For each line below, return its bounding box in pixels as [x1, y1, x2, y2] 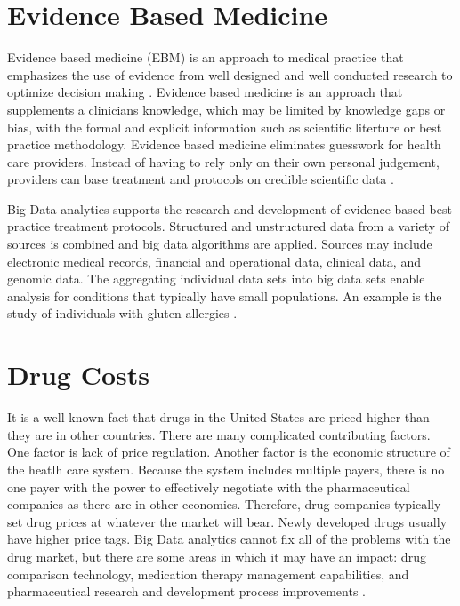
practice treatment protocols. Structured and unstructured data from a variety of [7, 217, 450, 235]
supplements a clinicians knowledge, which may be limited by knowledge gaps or [7, 100, 446, 118]
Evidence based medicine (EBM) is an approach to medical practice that [7, 48, 404, 67]
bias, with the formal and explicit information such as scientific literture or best [7, 117, 442, 136]
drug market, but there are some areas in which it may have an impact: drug [7, 546, 426, 565]
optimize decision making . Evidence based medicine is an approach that [7, 83, 403, 101]
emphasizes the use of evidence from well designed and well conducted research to [7, 65, 453, 84]
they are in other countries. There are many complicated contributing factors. [7, 425, 431, 443]
